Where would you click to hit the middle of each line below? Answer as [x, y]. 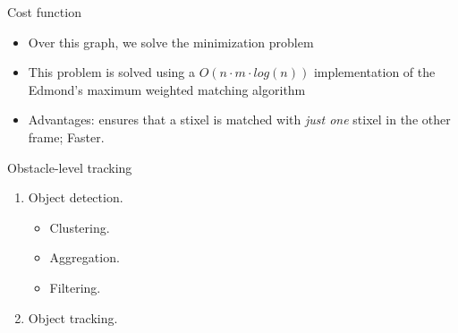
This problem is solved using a [112, 72]
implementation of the [374, 72]
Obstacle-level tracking [70, 167]
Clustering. [80, 227]
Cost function [44, 12]
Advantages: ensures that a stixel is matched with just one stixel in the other [239, 120]
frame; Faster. [66, 137]
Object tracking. [73, 317]
